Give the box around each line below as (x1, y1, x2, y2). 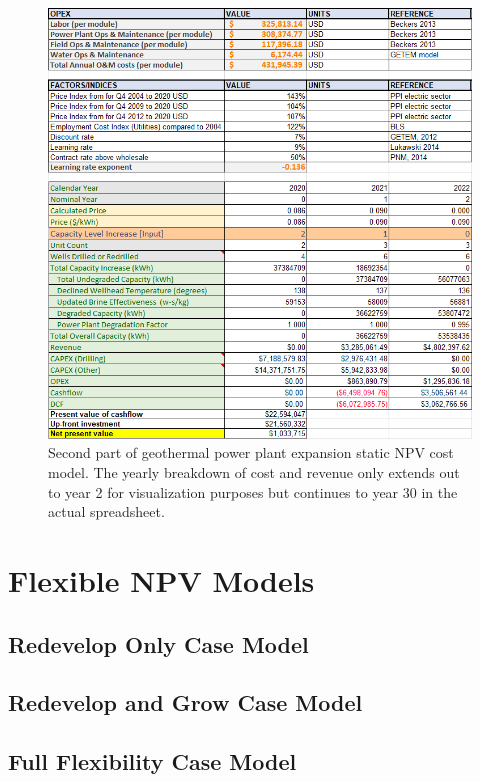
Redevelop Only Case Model (8, 628, 309, 659)
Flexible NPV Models (8, 559, 315, 600)
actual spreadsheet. (48, 501, 165, 522)
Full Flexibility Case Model (8, 746, 297, 777)
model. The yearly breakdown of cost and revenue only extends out (48, 461, 460, 482)
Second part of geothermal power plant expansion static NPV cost (48, 442, 454, 463)
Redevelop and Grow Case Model (8, 687, 363, 718)
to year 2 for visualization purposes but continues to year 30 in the (48, 481, 458, 502)
